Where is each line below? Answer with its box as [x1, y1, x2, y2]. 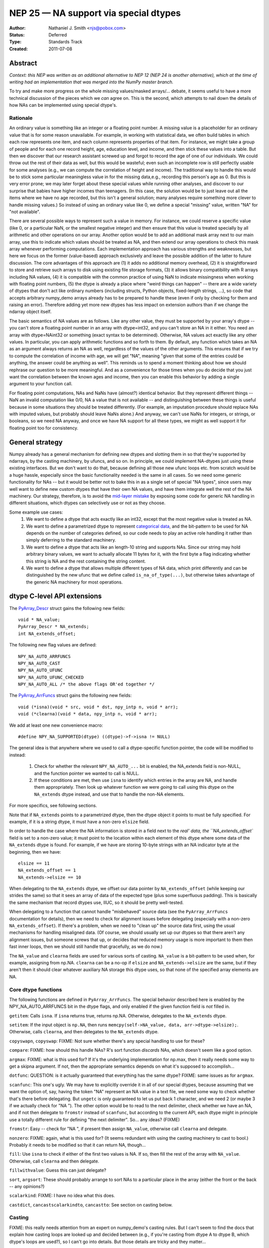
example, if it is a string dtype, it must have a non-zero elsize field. [9, 819, 149, 825]
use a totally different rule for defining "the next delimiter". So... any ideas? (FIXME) [9, 1116, 180, 1123]
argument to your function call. [9, 381, 73, 387]
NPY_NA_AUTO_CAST [18, 660, 60, 666]
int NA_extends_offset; [18, 630, 76, 636]
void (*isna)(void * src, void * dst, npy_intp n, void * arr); [18, 704, 179, 710]
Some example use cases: [9, 509, 63, 515]
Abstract [9, 59, 37, 67]
